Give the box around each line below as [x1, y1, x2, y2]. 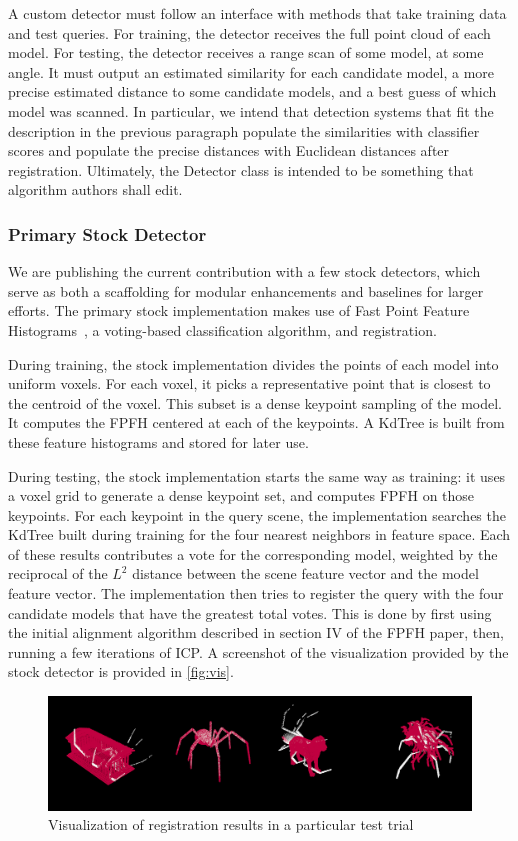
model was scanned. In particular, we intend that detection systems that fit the [8, 100, 494, 121]
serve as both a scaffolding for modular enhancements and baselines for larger [8, 280, 484, 301]
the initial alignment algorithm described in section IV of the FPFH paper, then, [8, 622, 504, 643]
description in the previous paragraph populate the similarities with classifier [8, 120, 480, 141]
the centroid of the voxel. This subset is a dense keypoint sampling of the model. [8, 392, 502, 413]
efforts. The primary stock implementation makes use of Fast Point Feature [8, 300, 470, 321]
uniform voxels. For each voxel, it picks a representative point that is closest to [8, 373, 491, 394]
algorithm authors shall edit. [8, 179, 183, 200]
